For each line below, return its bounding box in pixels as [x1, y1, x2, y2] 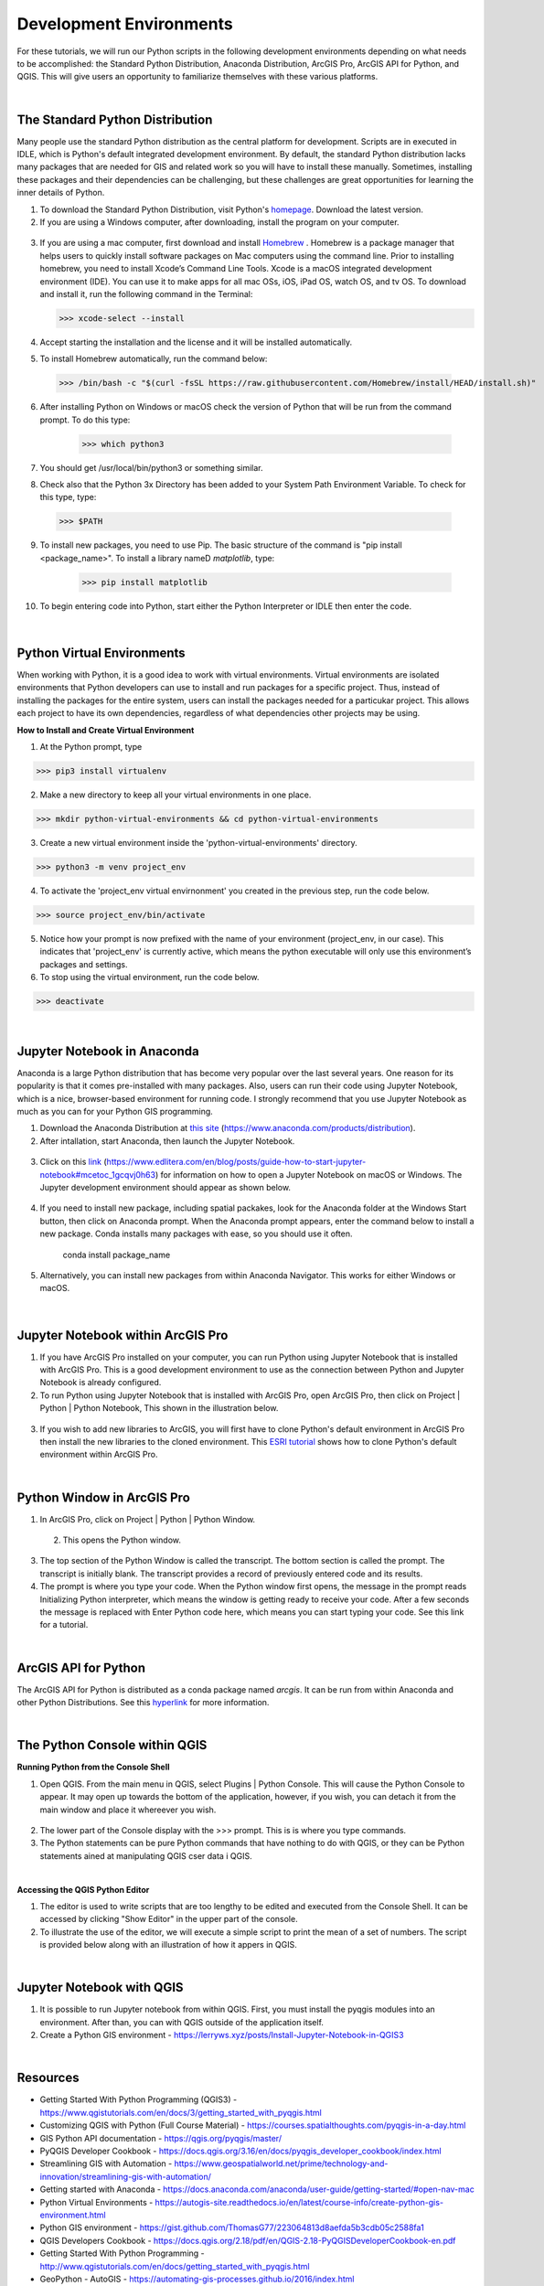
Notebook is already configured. [39, 1377, 162, 1388]
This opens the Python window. [62, 1534, 182, 1545]
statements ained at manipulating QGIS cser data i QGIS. [39, 1850, 252, 1861]
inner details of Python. [16, 187, 105, 198]
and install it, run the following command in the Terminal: [39, 288, 253, 299]
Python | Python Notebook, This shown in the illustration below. [39, 1403, 279, 1414]
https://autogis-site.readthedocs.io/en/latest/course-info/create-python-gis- [155, 2196, 443, 2207]
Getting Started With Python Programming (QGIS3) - [39, 2094, 238, 2105]
